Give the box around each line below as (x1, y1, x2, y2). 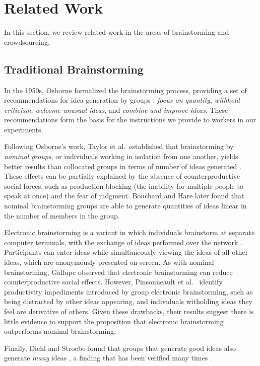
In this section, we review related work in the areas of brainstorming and (4, 27, 229, 37)
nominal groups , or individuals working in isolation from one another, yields (4, 151, 238, 162)
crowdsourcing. (4, 36, 50, 47)
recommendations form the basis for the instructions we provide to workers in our (4, 114, 256, 125)
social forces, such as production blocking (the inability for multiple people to (4, 180, 243, 191)
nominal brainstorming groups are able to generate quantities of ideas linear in (4, 200, 247, 211)
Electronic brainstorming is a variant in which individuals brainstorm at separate (4, 227, 255, 238)
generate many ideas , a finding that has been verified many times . (4, 352, 212, 363)
